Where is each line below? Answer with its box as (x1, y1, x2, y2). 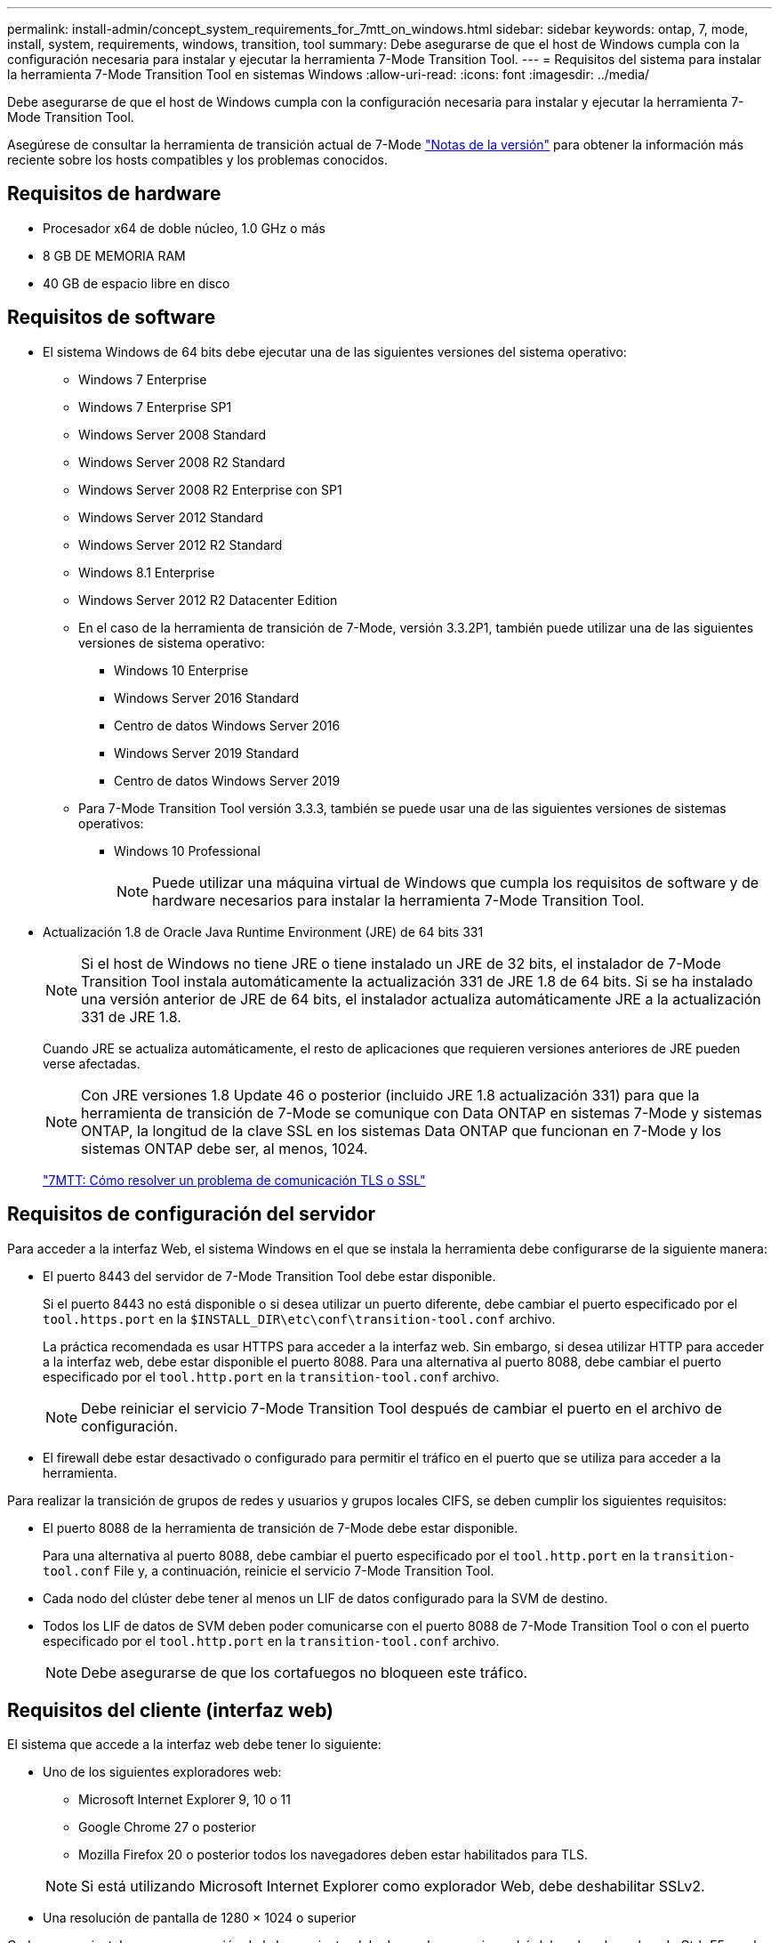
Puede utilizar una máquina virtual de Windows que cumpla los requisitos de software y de (152, 873, 759, 891)
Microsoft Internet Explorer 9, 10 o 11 (78, 1792, 291, 1808)
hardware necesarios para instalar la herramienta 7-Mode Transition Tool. (152, 891, 645, 909)
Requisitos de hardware (7, 182, 221, 206)
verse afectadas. (43, 1055, 141, 1071)
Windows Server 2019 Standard (114, 745, 300, 761)
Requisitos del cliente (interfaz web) (7, 1698, 334, 1721)
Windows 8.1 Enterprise (78, 564, 215, 580)
